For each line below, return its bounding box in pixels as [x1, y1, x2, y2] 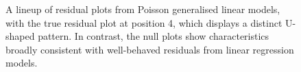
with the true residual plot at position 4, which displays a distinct [5, 15, 282, 29]
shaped [5, 29, 35, 43]
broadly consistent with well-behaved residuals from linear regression [5, 42, 294, 56]
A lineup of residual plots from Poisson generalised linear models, [5, 2, 280, 16]
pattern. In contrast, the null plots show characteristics [38, 29, 269, 43]
